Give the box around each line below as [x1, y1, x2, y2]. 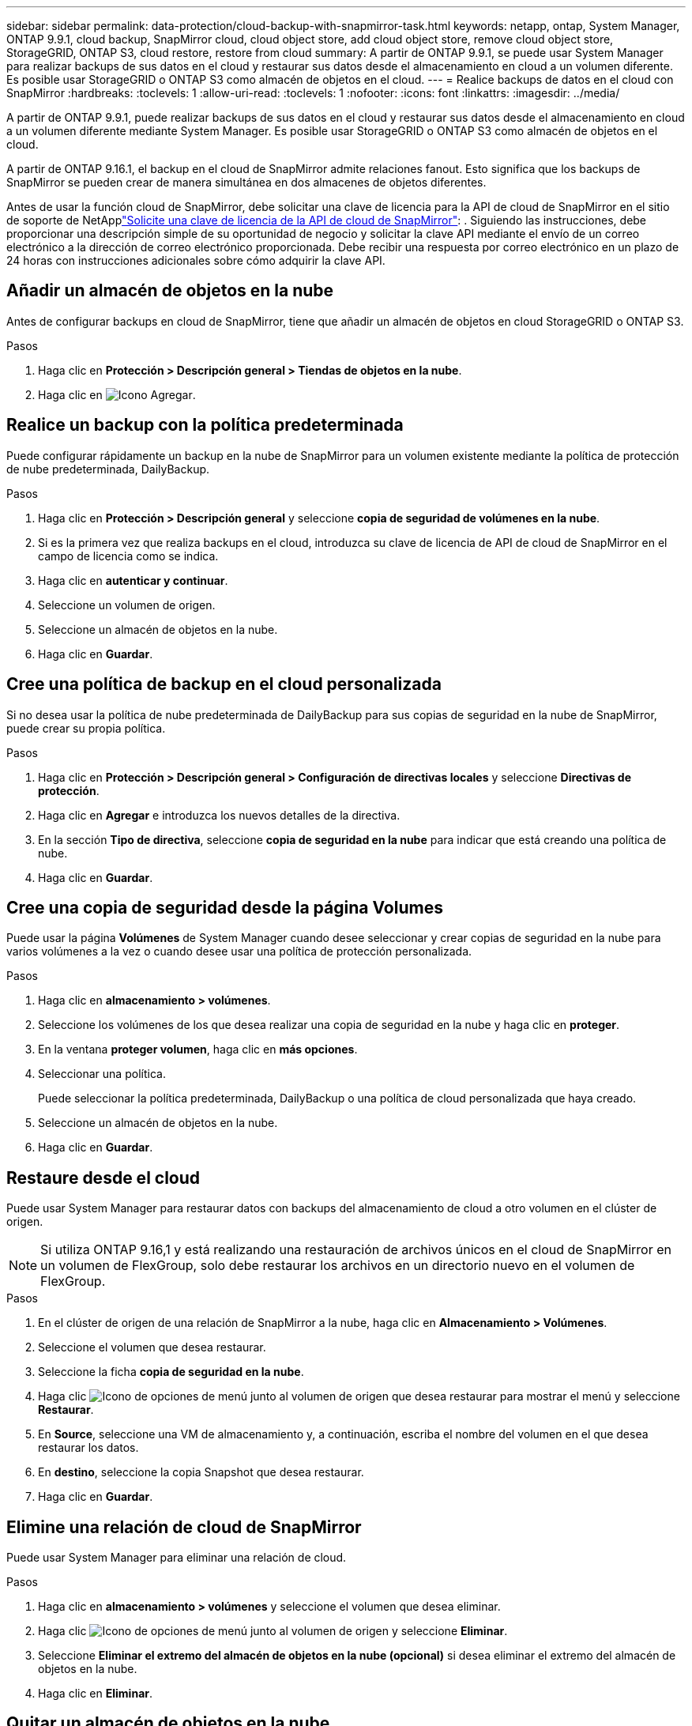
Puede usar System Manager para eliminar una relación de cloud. [6, 1551, 347, 1565]
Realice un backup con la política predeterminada [6, 415, 404, 435]
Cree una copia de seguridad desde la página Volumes [6, 897, 443, 918]
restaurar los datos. [38, 1441, 139, 1455]
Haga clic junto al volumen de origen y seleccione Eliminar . [38, 1624, 508, 1638]
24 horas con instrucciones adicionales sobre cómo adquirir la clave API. [6, 254, 385, 267]
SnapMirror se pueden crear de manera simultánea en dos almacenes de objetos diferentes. [6, 175, 487, 189]
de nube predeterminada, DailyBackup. [6, 462, 210, 476]
